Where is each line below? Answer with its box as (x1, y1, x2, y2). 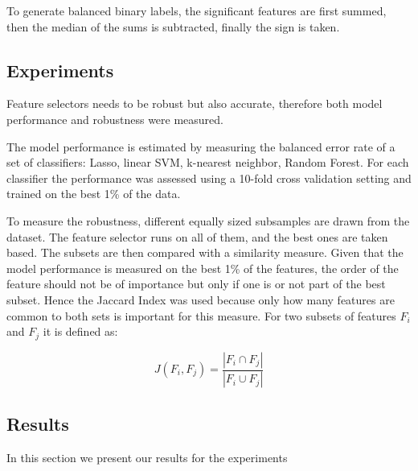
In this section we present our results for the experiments (6, 448, 288, 465)
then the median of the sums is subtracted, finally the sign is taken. (6, 18, 340, 35)
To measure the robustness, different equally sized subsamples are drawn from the (6, 212, 410, 229)
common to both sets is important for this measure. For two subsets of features (6, 307, 396, 324)
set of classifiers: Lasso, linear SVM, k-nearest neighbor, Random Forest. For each (6, 154, 409, 171)
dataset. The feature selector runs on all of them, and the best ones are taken (6, 228, 388, 245)
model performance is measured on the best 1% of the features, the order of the (6, 259, 399, 276)
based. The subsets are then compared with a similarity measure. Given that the (6, 244, 404, 261)
